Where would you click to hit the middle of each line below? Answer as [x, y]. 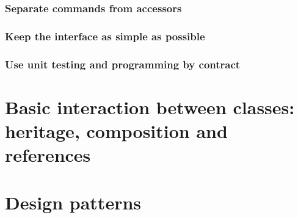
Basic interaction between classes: [150, 107]
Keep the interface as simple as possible [105, 36]
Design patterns [73, 202]
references [48, 155]
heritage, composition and [116, 130]
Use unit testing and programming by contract [123, 64]
